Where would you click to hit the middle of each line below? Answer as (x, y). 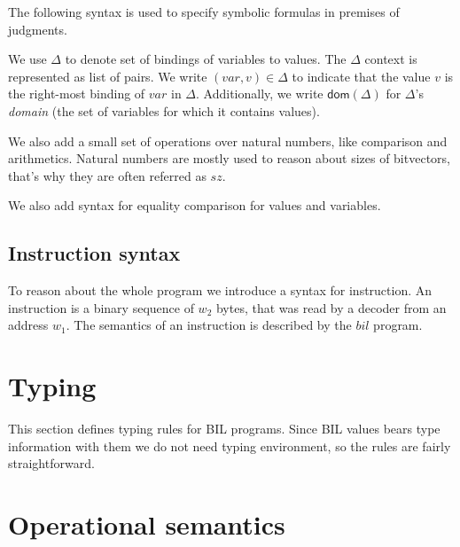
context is (391, 59)
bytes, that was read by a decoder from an (331, 307)
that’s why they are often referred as (107, 175)
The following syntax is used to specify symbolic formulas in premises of (204, 12)
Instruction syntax (94, 253)
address (28, 325)
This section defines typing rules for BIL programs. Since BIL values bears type (224, 429)
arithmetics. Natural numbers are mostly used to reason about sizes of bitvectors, (229, 158)
